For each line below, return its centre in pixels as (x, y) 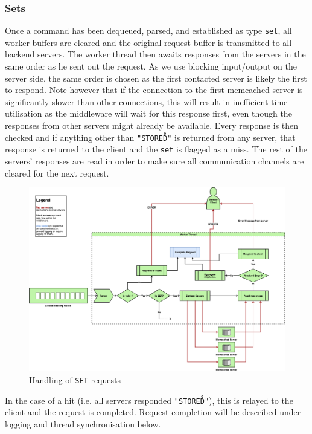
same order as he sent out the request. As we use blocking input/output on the (151, 66)
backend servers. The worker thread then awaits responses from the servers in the (155, 54)
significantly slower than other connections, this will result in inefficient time (146, 101)
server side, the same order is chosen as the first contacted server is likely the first (156, 78)
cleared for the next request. (57, 173)
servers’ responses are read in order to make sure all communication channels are (154, 160)
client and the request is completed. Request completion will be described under (153, 412)
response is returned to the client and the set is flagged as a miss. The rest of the (156, 149)
